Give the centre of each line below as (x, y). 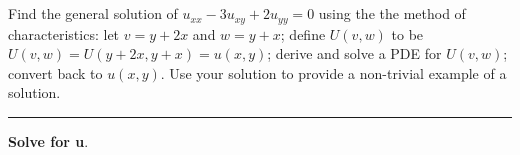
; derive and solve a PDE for (354, 53)
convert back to (55, 72)
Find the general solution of (93, 13)
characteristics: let (64, 33)
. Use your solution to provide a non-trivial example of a (333, 72)
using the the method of (392, 13)
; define (303, 33)
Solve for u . (48, 141)
